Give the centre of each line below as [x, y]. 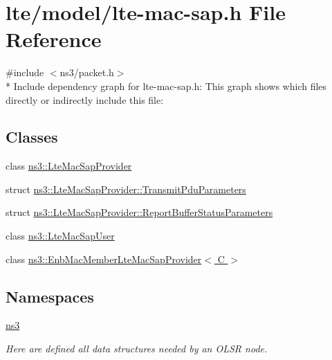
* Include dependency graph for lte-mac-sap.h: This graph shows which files [166, 85]
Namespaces [50, 296]
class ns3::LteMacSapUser [60, 236]
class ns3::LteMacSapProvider [69, 166]
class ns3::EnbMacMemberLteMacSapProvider [104, 259]
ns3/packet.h [87, 72]
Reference [54, 39]
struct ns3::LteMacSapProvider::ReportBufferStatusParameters [139, 212]
